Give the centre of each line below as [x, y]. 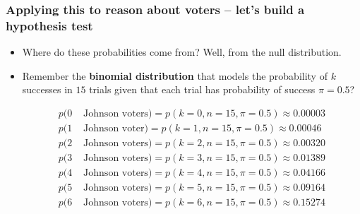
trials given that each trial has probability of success [202, 89]
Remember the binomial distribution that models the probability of [175, 75]
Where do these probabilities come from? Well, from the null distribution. [182, 52]
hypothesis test [49, 25]
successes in [47, 89]
